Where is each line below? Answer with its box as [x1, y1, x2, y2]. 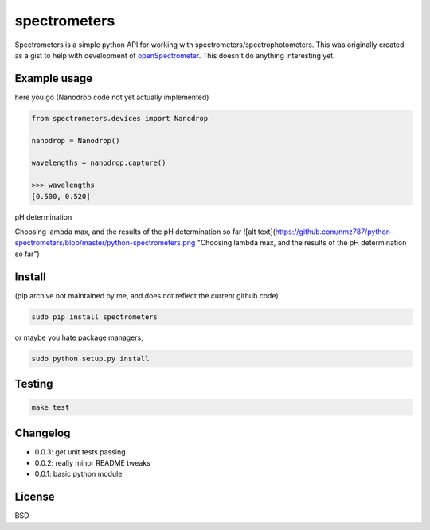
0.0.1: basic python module [34, 470, 123, 479]
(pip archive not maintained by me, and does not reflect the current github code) [14, 290, 279, 300]
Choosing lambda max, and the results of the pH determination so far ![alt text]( [14, 227, 276, 236]
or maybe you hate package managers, [14, 333, 143, 342]
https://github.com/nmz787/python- [275, 227, 394, 236]
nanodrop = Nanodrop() [31, 136, 120, 145]
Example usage [14, 72, 93, 85]
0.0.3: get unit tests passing [34, 446, 126, 457]
